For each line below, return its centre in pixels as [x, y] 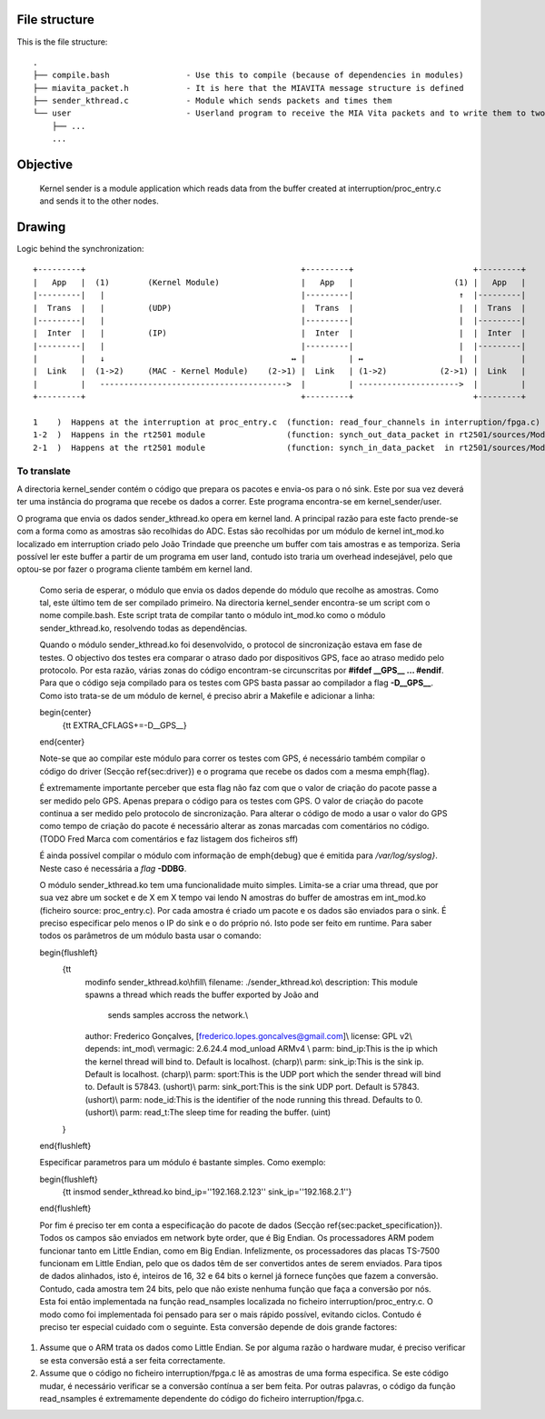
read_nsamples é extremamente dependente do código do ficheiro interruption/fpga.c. [202, 1398]
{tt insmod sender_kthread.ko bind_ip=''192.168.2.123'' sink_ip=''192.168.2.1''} [207, 1192]
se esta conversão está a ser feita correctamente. [133, 1360]
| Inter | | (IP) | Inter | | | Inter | [280, 333]
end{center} [62, 742]
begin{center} [66, 713]
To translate [44, 471]
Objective [45, 165]
